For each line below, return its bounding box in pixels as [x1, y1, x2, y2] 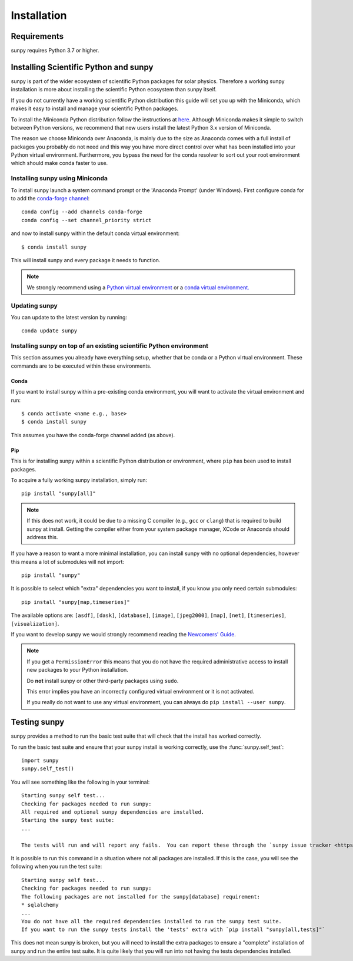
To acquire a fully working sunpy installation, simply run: [11, 476, 147, 483]
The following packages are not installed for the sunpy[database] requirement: [21, 893, 261, 900]
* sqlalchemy [21, 901, 59, 908]
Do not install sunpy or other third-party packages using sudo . [26, 677, 179, 684]
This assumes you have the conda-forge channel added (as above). [11, 431, 175, 438]
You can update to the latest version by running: [11, 313, 128, 321]
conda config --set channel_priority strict [21, 217, 152, 223]
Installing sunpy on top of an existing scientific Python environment [11, 342, 209, 350]
